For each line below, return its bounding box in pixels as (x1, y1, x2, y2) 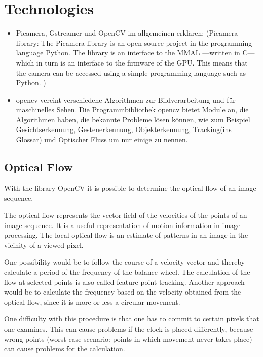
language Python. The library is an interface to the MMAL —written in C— (16, 47, 255, 58)
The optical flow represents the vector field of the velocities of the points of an (4, 210, 247, 220)
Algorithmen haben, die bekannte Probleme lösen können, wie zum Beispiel (16, 114, 250, 124)
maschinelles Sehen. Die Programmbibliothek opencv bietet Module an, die (16, 104, 249, 115)
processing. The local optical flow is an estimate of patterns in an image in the (4, 230, 248, 240)
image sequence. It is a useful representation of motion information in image (4, 219, 241, 230)
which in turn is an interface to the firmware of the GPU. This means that (16, 57, 248, 68)
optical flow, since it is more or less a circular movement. (4, 296, 180, 307)
